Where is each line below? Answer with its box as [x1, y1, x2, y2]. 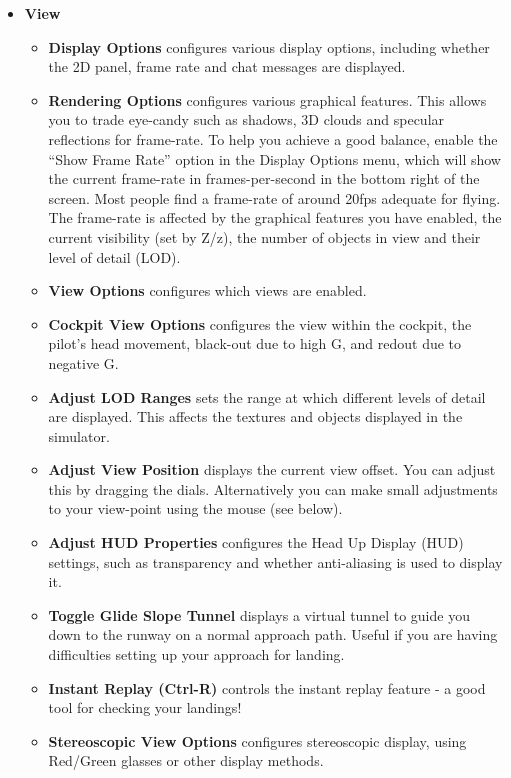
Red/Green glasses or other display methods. [48, 750, 324, 771]
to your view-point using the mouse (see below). [48, 498, 343, 519]
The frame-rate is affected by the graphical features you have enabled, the [48, 207, 502, 228]
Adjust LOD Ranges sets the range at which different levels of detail [48, 386, 486, 407]
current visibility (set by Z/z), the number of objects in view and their [48, 226, 481, 247]
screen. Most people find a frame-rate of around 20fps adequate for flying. [48, 187, 501, 208]
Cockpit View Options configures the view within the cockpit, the [48, 313, 472, 334]
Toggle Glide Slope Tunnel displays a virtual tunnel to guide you [48, 604, 470, 625]
